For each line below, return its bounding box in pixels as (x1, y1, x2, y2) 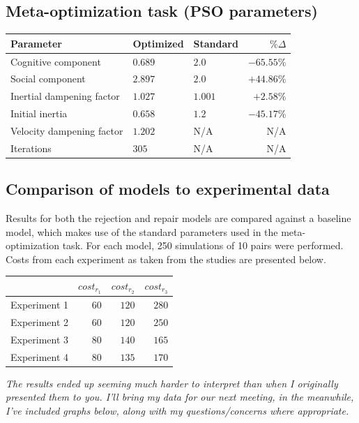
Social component (10, 71, 86, 86)
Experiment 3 (10, 332, 69, 346)
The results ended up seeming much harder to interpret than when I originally (6, 376, 338, 390)
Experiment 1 (10, 297, 69, 312)
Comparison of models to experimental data (6, 178, 330, 200)
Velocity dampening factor (10, 123, 123, 138)
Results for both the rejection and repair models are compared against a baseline (6, 211, 351, 225)
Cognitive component (10, 54, 101, 68)
